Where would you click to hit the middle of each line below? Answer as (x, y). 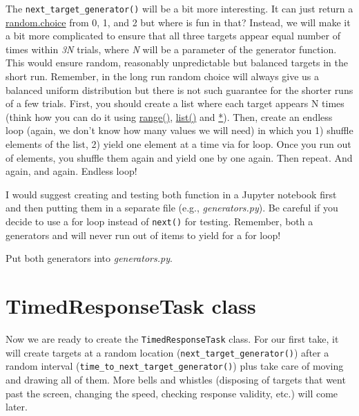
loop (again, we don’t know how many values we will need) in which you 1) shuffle (179, 130)
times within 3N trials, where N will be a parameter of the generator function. (171, 49)
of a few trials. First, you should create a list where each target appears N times (175, 103)
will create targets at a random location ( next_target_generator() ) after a (167, 352)
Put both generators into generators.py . (89, 258)
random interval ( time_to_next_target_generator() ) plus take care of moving (175, 366)
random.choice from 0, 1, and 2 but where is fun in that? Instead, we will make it (178, 22)
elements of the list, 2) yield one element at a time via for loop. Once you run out (178, 144)
